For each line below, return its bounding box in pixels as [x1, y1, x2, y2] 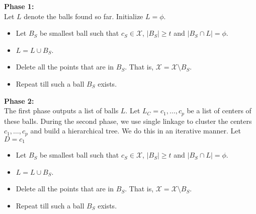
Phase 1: [4, 1, 34, 11]
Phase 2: [4, 95, 34, 106]
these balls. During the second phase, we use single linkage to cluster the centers [4, 115, 252, 126]
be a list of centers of [187, 105, 251, 116]
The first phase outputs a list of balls [4, 105, 119, 116]
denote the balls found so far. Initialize [24, 11, 143, 21]
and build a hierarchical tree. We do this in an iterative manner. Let [30, 125, 241, 136]
